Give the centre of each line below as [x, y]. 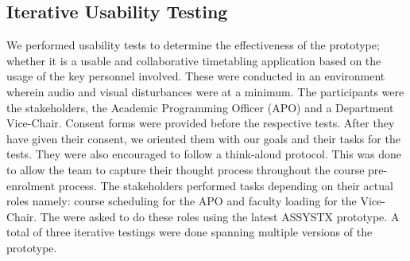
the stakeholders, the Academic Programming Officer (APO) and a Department [200, 107]
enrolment [31, 185]
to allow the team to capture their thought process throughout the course [186, 169]
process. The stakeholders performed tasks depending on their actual [226, 185]
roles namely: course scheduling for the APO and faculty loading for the [182, 201]
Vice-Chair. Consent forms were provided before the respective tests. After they [201, 123]
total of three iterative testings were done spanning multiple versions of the [190, 232]
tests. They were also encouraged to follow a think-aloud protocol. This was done [204, 154]
